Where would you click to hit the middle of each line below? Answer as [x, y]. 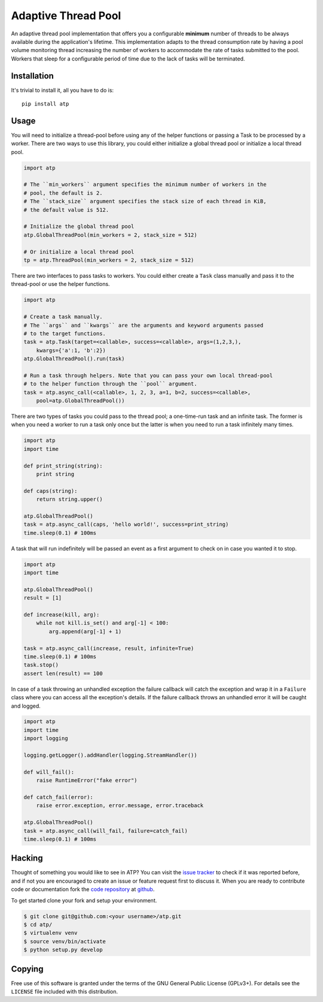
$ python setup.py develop [63, 950]
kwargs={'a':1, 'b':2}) [71, 350]
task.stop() [41, 665]
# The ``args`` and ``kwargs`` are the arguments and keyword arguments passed [144, 325]
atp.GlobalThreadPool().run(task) [74, 359]
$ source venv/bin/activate [65, 941]
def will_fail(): [49, 772]
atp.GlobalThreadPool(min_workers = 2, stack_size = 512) [110, 235]
